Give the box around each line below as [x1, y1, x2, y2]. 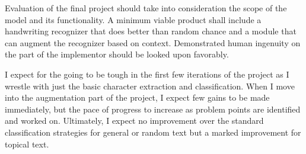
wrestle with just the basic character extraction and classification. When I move [5, 79, 295, 92]
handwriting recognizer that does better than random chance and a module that [5, 25, 297, 37]
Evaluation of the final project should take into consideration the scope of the [5, 2, 287, 14]
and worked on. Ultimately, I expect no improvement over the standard [5, 114, 264, 127]
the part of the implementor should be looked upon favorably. [5, 48, 229, 60]
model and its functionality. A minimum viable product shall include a [5, 13, 262, 25]
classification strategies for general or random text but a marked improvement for [5, 126, 301, 138]
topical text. [5, 137, 49, 150]
